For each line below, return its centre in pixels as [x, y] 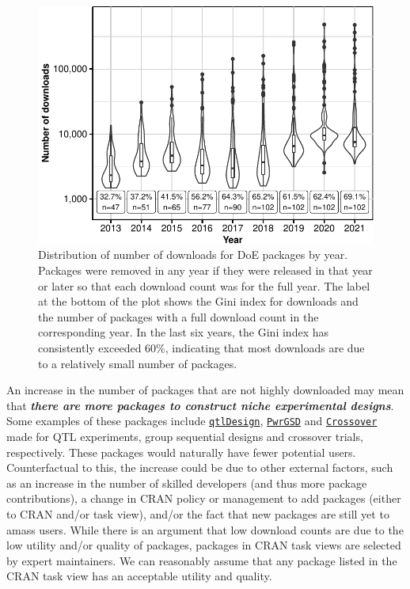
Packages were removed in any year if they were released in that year [205, 270]
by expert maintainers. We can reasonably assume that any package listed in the [202, 560]
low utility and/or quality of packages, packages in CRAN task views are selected [204, 545]
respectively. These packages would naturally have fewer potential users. [181, 452]
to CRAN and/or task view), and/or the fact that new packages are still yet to [198, 514]
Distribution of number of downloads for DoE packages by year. [193, 255]
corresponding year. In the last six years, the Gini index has [183, 332]
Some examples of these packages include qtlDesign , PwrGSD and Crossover [192, 421]
